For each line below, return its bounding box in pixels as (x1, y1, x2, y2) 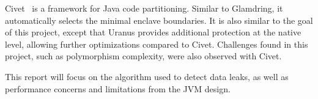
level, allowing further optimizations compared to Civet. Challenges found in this (5, 37, 308, 50)
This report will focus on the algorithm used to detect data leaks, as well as (5, 70, 289, 82)
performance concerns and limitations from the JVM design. (5, 82, 231, 95)
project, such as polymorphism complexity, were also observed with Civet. (5, 50, 282, 62)
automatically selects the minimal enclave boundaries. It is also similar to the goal (5, 13, 313, 26)
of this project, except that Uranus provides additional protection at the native (5, 26, 301, 38)
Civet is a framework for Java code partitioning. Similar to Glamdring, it (5, 2, 283, 14)
